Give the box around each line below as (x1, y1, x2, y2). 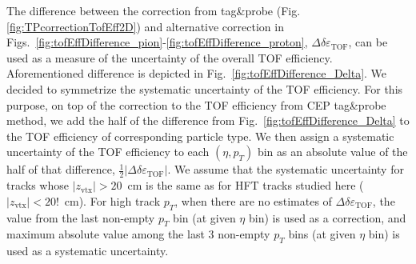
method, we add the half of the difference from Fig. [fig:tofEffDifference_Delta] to (6, 112, 410, 129)
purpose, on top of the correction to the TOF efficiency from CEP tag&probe (6, 96, 386, 113)
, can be (348, 34, 388, 50)
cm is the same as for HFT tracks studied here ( (127, 177, 364, 194)
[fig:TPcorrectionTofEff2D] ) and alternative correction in (6, 18, 284, 34)
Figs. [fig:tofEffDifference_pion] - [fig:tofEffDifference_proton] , (6, 34, 308, 50)
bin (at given (173, 209, 236, 226)
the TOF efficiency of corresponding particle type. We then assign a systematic (6, 127, 394, 144)
